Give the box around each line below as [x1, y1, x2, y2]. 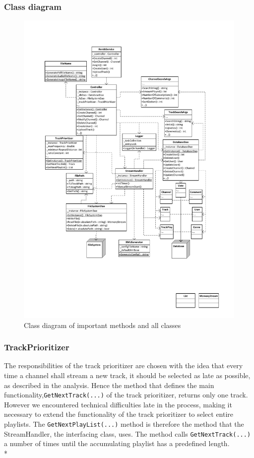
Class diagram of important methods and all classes [24, 320, 181, 330]
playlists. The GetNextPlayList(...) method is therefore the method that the [4, 418, 244, 429]
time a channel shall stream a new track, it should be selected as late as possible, [4, 370, 251, 380]
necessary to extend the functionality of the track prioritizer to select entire [4, 409, 234, 419]
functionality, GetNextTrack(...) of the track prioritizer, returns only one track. [4, 390, 248, 400]
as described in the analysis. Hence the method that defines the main [4, 380, 214, 390]
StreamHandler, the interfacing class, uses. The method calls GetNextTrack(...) [4, 428, 251, 439]
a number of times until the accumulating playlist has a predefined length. [4, 438, 230, 449]
